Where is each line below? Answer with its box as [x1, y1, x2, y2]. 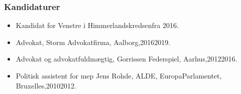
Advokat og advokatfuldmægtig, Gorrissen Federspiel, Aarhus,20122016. [16, 53, 237, 64]
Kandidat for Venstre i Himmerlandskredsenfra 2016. [16, 20, 179, 30]
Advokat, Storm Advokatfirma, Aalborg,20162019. [16, 36, 171, 47]
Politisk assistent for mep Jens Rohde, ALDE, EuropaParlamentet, [16, 70, 222, 80]
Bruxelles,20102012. [16, 80, 76, 90]
